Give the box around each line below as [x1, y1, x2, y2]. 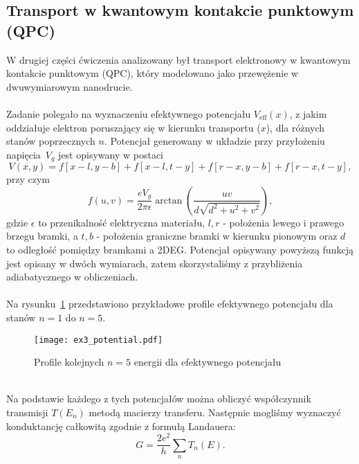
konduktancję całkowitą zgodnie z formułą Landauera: [6, 418, 236, 433]
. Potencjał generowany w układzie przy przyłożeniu [104, 134, 325, 148]
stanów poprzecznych [6, 134, 95, 148]
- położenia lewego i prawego [223, 215, 344, 229]
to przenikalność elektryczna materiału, [38, 215, 205, 229]
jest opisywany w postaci [58, 147, 163, 161]
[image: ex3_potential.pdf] [34, 334, 163, 345]
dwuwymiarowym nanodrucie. [6, 79, 133, 93]
